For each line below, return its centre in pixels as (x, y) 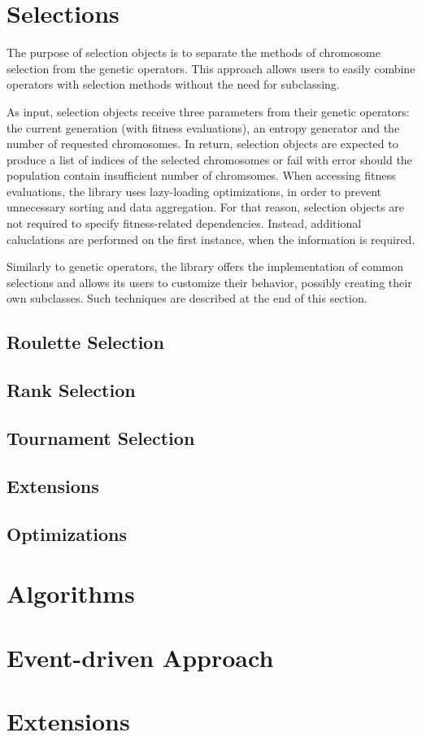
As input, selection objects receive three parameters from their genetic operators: (208, 111)
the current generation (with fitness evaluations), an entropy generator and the (203, 127)
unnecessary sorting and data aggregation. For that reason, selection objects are (205, 207)
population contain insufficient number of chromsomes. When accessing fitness (201, 175)
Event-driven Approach (140, 657)
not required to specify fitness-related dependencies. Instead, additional (184, 223)
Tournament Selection (101, 437)
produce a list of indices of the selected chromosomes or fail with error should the (209, 159)
